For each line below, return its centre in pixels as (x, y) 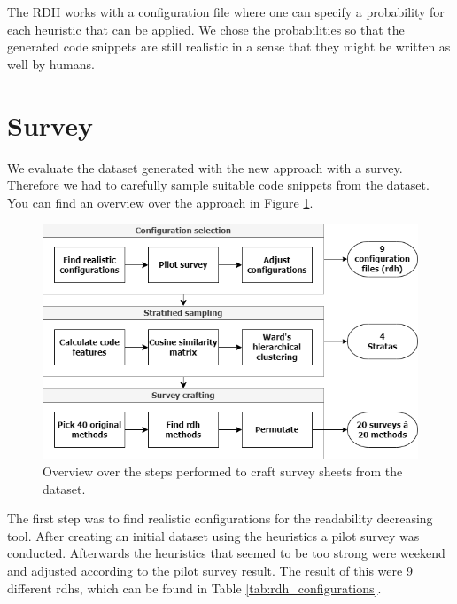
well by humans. (51, 63)
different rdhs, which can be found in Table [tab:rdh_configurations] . (194, 588)
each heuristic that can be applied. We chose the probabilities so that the (206, 29)
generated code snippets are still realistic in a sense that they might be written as (229, 47)
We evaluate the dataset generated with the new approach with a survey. (205, 167)
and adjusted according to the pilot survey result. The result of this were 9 (210, 571)
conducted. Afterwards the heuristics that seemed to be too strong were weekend (226, 553)
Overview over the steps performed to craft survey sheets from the (223, 471)
